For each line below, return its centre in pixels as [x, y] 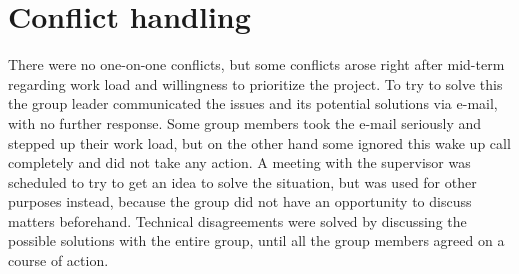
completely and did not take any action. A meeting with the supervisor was [239, 162]
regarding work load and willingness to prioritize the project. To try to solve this [255, 83]
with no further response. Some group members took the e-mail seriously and [245, 122]
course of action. [58, 260]
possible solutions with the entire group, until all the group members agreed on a [256, 240]
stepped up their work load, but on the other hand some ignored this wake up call [259, 142]
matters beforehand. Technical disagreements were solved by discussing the [237, 220]
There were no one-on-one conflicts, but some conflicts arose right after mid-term [256, 64]
